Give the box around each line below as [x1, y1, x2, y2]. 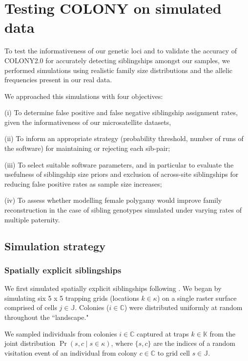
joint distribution [4, 338, 56, 348]
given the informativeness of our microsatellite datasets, [4, 117, 171, 127]
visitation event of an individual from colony [4, 347, 137, 358]
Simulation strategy [4, 238, 105, 253]
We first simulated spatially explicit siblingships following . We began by [4, 283, 222, 293]
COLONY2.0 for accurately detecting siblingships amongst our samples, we [4, 55, 230, 65]
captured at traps [137, 328, 189, 338]
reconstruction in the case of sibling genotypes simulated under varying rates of [4, 205, 242, 215]
